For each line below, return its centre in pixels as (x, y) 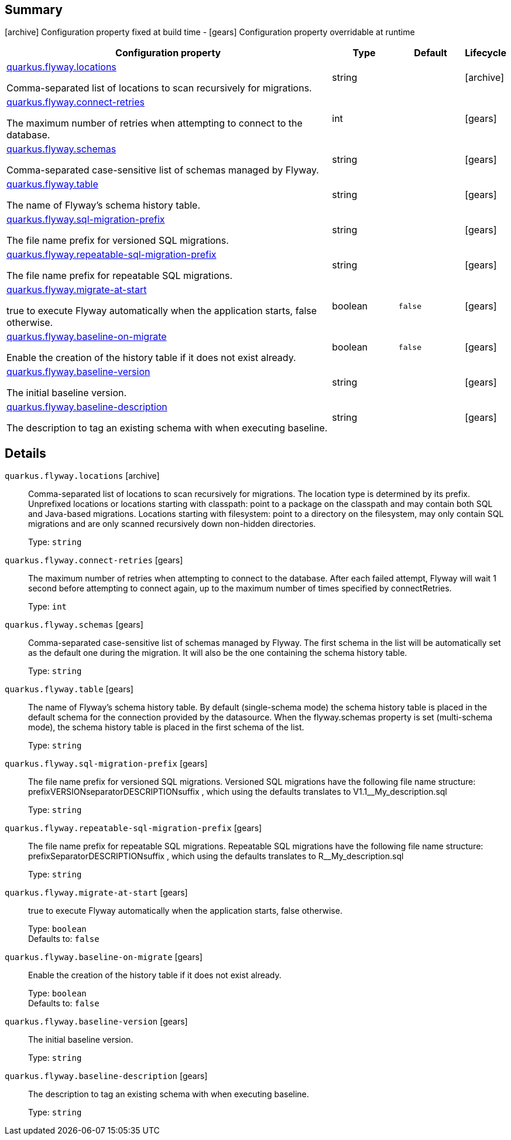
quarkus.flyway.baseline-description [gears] (106, 1076)
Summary (34, 10)
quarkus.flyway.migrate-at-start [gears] (96, 893)
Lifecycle (486, 53)
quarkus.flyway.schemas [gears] (74, 625)
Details (25, 453)
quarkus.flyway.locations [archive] (82, 476)
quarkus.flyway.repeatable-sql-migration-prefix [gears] (133, 828)
